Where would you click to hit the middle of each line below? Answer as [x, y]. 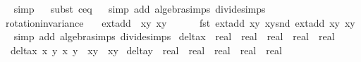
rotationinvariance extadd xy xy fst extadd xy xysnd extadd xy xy [180, 22]
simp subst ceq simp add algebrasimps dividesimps [140, 8]
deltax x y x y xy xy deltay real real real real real [146, 50]
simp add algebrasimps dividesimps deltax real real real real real [174, 36]
